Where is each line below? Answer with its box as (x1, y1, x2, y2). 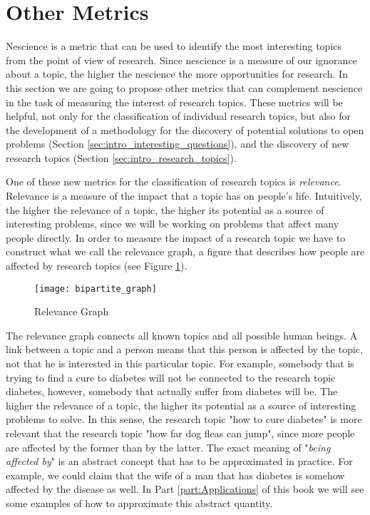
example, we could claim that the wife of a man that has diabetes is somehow (6, 467, 345, 482)
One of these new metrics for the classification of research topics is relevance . (6, 174, 341, 189)
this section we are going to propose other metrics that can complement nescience (6, 80, 363, 95)
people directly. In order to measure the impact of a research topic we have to (6, 230, 346, 245)
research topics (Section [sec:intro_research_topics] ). (6, 150, 237, 165)
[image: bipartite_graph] (34, 283, 157, 294)
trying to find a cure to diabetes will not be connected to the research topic (6, 369, 336, 384)
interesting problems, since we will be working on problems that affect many (6, 216, 339, 231)
